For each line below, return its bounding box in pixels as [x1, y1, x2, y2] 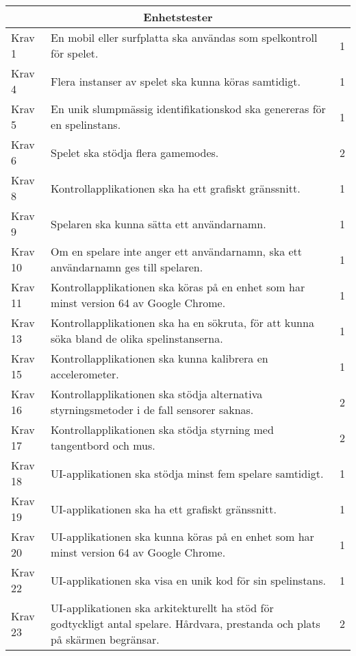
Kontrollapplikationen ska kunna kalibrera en [51, 350, 268, 366]
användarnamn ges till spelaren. [51, 259, 203, 275]
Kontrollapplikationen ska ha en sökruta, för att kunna [51, 315, 314, 330]
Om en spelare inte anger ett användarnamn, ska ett [51, 243, 303, 259]
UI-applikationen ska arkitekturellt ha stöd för [51, 600, 274, 616]
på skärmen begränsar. [51, 631, 160, 647]
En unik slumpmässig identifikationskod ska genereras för [51, 101, 326, 117]
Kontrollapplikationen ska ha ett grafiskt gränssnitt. [51, 180, 301, 196]
